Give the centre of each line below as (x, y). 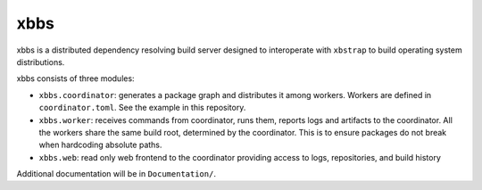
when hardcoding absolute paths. (100, 145)
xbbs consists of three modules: (75, 78)
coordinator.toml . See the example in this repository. (142, 108)
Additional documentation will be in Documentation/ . (116, 174)
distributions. (41, 62)
